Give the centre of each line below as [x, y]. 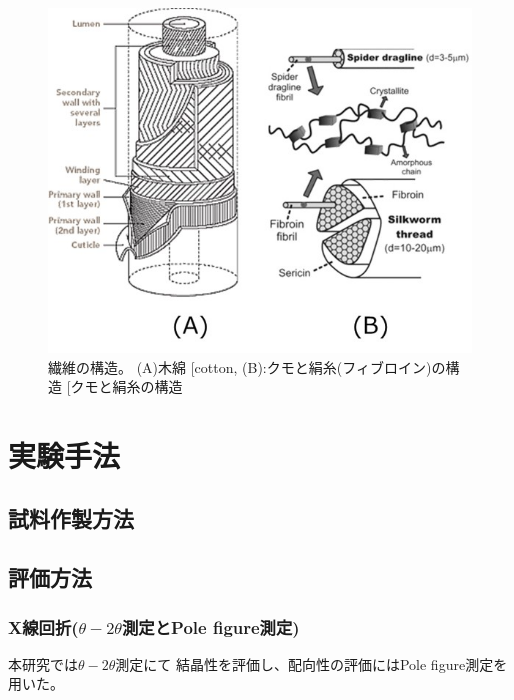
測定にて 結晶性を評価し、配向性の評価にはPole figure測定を [311, 663]
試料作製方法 [71, 518]
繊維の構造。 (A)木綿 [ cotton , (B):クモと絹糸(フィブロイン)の [247, 366]
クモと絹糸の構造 [126, 386]
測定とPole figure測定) [211, 626]
